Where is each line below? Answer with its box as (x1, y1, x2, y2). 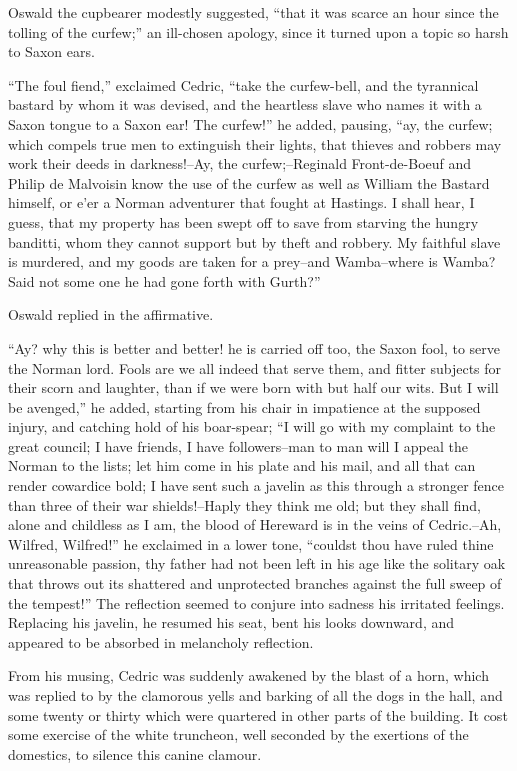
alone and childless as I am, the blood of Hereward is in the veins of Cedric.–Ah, (8, 514, 502, 535)
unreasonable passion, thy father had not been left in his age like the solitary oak (8, 553, 506, 574)
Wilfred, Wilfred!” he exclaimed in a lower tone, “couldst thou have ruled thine (8, 533, 494, 554)
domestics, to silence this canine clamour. (8, 743, 262, 764)
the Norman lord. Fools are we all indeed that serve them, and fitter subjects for (8, 357, 502, 378)
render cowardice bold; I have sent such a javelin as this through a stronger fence (8, 475, 505, 496)
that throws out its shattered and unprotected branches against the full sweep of (8, 573, 502, 594)
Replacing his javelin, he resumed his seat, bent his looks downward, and (8, 612, 455, 633)
